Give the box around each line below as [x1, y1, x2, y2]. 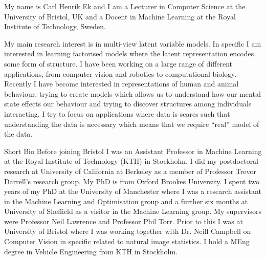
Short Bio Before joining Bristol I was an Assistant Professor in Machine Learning [4, 145, 262, 156]
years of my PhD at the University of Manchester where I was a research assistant [4, 186, 261, 197]
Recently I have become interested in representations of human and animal [4, 78, 239, 89]
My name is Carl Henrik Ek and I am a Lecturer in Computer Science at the [4, 1, 246, 11]
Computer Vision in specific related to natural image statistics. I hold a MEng [4, 236, 250, 247]
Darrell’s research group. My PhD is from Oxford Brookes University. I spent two [4, 176, 259, 186]
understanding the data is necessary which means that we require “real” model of [4, 118, 259, 129]
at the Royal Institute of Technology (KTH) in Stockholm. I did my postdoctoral [4, 156, 259, 166]
